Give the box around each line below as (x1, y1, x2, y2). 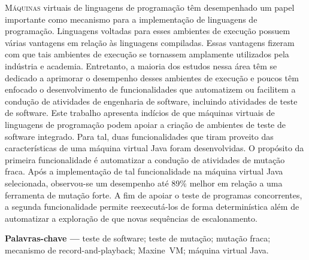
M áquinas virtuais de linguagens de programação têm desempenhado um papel (5, 1, 295, 13)
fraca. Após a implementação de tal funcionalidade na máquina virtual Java (5, 165, 283, 178)
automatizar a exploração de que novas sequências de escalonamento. (5, 212, 257, 224)
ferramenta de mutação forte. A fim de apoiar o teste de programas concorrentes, (5, 188, 302, 201)
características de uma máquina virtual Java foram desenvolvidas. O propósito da (5, 142, 304, 154)
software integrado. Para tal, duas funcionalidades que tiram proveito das (5, 130, 274, 142)
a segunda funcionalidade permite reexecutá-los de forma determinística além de (5, 200, 299, 213)
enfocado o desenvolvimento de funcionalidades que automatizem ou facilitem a (5, 83, 296, 96)
